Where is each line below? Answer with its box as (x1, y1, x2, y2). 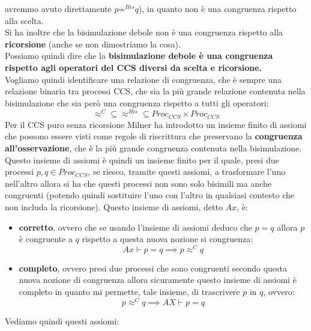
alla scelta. (5, 14, 44, 26)
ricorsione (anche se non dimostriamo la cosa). (5, 37, 181, 50)
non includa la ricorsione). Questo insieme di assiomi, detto (5, 201, 223, 213)
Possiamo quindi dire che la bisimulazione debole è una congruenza (5, 49, 273, 62)
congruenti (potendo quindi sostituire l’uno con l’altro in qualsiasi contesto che (5, 189, 294, 201)
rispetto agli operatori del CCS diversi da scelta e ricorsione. (5, 61, 262, 73)
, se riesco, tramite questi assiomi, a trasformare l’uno (88, 165, 286, 178)
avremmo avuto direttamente (5, 2, 112, 14)
